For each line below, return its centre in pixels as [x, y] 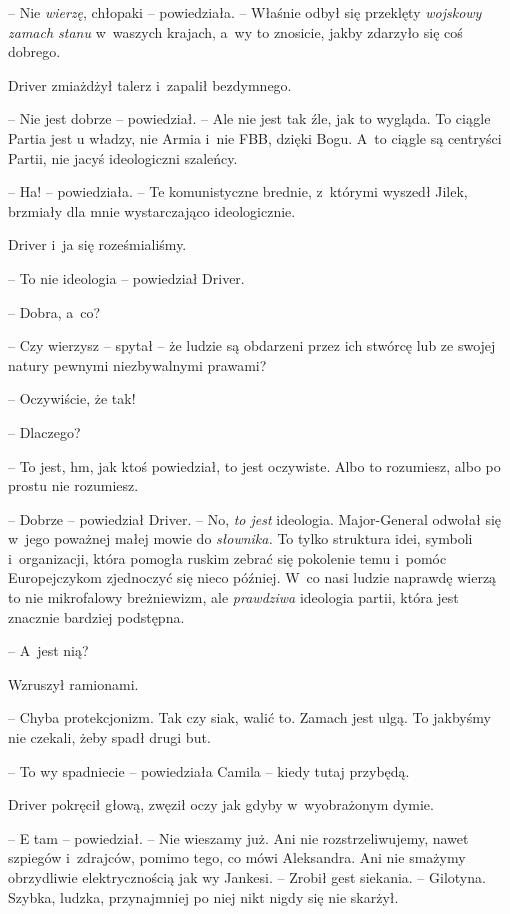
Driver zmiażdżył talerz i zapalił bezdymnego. [150, 84]
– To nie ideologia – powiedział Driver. [126, 277]
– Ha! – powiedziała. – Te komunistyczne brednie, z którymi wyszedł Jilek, [238, 191]
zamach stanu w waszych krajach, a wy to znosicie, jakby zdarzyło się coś [235, 31]
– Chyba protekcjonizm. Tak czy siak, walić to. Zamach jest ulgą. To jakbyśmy [249, 717]
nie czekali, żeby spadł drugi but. [109, 737]
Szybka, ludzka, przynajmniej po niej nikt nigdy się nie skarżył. [203, 896]
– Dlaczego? [44, 431]
